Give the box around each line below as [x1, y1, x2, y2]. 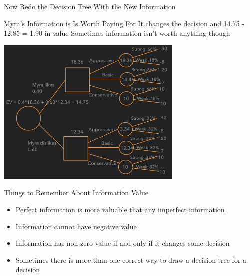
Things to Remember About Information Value [4, 187, 148, 198]
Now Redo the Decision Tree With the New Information [4, 1, 176, 11]
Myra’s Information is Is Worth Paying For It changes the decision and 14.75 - [4, 18, 244, 28]
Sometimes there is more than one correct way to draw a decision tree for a [15, 254, 247, 265]
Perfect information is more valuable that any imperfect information [15, 204, 225, 215]
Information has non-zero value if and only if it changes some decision [15, 238, 230, 248]
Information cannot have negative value [15, 221, 137, 231]
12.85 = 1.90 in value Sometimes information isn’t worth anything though [4, 28, 230, 38]
